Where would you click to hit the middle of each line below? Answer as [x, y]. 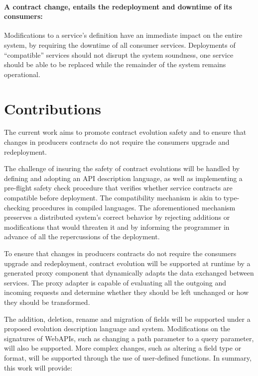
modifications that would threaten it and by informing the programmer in [117, 227]
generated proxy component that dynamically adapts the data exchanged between [129, 273]
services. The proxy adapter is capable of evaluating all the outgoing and [115, 282]
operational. [22, 74]
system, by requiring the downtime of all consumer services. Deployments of [120, 45]
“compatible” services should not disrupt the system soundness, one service [119, 54]
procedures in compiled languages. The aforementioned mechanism [134, 207]
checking [17, 207]
